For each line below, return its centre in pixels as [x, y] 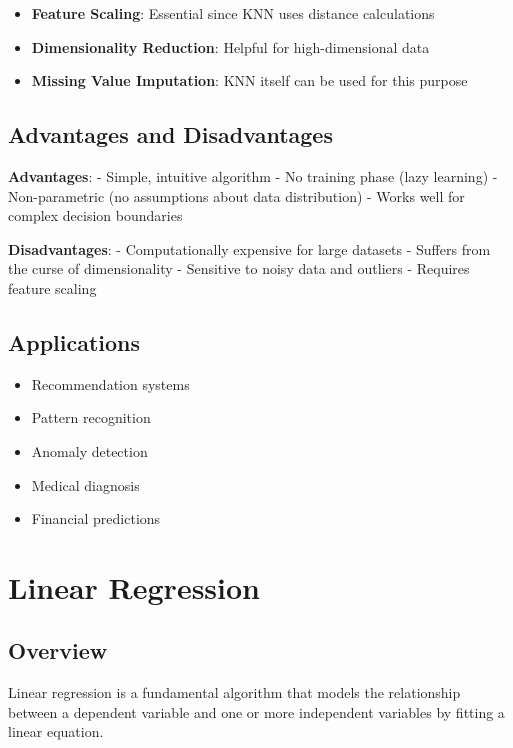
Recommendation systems [110, 383]
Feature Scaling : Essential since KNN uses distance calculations [233, 13]
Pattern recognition [91, 417]
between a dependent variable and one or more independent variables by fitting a [256, 711]
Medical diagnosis [85, 484]
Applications [74, 341]
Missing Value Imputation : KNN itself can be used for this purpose [249, 80]
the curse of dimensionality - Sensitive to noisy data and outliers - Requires [239, 268]
